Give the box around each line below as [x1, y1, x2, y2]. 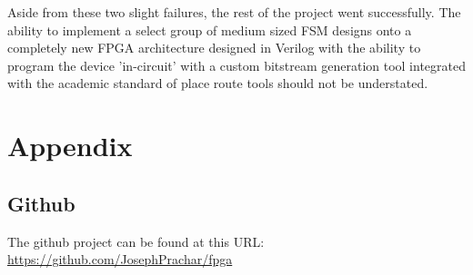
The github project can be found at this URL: [7, 231, 265, 250]
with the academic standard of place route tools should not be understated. [7, 74, 428, 93]
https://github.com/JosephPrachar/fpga [7, 250, 233, 269]
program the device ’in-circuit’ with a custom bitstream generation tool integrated [7, 55, 466, 74]
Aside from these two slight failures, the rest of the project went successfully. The [7, 3, 461, 21]
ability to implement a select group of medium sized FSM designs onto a [7, 20, 412, 39]
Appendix [7, 127, 133, 164]
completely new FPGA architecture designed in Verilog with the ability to [7, 38, 421, 57]
